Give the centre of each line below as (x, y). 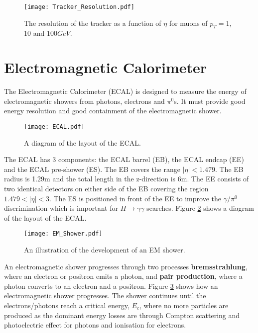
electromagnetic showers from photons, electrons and (84, 101)
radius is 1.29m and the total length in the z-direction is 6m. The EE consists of (127, 179)
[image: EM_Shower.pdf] (63, 234)
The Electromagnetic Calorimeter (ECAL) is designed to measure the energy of (125, 91)
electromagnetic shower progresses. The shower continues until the (105, 295)
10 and (34, 33)
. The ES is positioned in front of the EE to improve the (135, 198)
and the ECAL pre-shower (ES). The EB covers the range (92, 169)
